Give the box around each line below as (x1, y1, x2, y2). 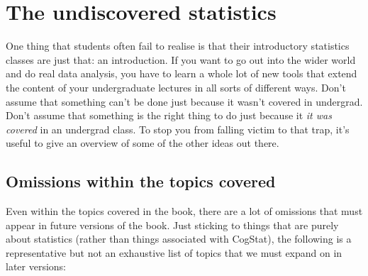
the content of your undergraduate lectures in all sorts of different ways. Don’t (6, 79, 346, 94)
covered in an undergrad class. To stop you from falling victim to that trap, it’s (6, 121, 350, 136)
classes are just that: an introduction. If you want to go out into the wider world (6, 52, 356, 67)
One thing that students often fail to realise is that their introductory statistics (6, 38, 350, 53)
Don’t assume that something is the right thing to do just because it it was (6, 108, 332, 123)
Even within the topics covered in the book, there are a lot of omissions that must (6, 204, 363, 219)
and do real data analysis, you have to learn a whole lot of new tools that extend (6, 66, 357, 81)
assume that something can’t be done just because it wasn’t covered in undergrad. (6, 94, 363, 109)
